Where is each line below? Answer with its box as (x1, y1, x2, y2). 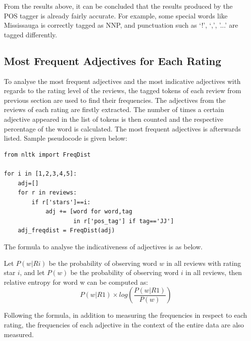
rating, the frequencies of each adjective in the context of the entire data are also (4, 320, 244, 330)
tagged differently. (4, 29, 57, 39)
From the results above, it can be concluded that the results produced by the (4, 1, 233, 11)
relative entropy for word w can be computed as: (4, 276, 148, 287)
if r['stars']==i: (31, 198, 91, 206)
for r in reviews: (17, 189, 77, 196)
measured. (4, 329, 34, 339)
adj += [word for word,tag (45, 208, 132, 215)
